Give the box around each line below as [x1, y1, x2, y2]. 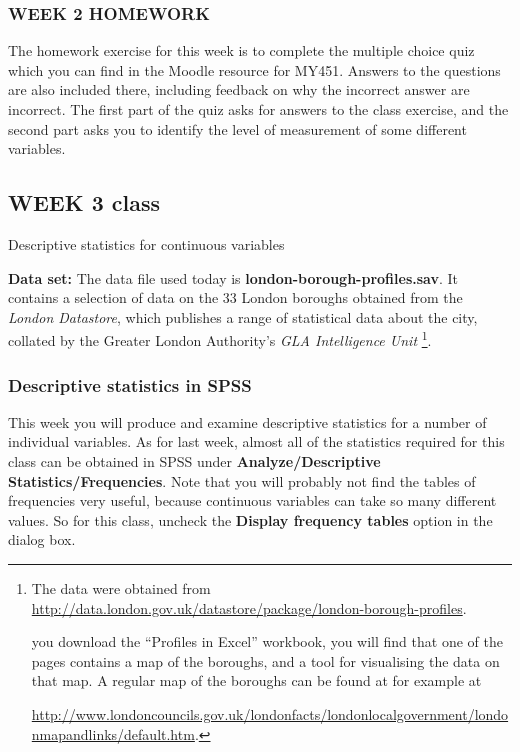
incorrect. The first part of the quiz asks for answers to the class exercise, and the [8, 99, 509, 119]
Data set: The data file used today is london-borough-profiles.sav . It [8, 267, 459, 288]
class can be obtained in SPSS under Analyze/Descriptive [8, 451, 381, 472]
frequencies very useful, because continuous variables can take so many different [8, 490, 497, 511]
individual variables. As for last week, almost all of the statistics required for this [8, 431, 505, 452]
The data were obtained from [31, 577, 211, 598]
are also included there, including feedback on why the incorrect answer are [8, 79, 470, 100]
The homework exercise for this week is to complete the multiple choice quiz [8, 40, 475, 61]
